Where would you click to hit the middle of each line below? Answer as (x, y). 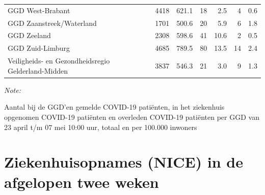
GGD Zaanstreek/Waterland (52, 23)
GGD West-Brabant (39, 10)
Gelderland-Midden (38, 70)
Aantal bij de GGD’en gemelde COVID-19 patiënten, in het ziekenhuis (114, 107)
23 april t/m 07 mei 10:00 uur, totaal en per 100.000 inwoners (101, 127)
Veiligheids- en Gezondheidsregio (59, 61)
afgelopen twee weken (82, 182)
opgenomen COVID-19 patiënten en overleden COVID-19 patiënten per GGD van (132, 117)
